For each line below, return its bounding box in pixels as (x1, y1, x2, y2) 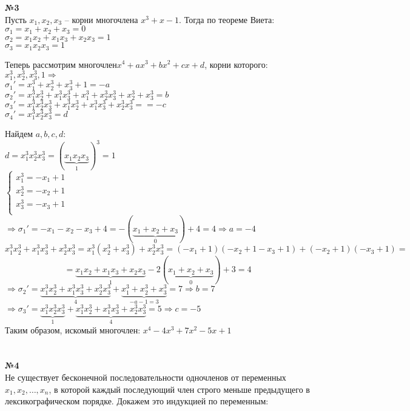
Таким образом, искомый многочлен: (5, 323, 141, 336)
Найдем (5, 127, 33, 140)
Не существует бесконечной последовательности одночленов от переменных (5, 370, 286, 383)
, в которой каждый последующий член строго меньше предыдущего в (49, 383, 310, 395)
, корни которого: (204, 58, 268, 70)
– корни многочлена (64, 13, 138, 25)
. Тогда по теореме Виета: (179, 13, 275, 25)
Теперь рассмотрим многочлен (5, 58, 117, 70)
